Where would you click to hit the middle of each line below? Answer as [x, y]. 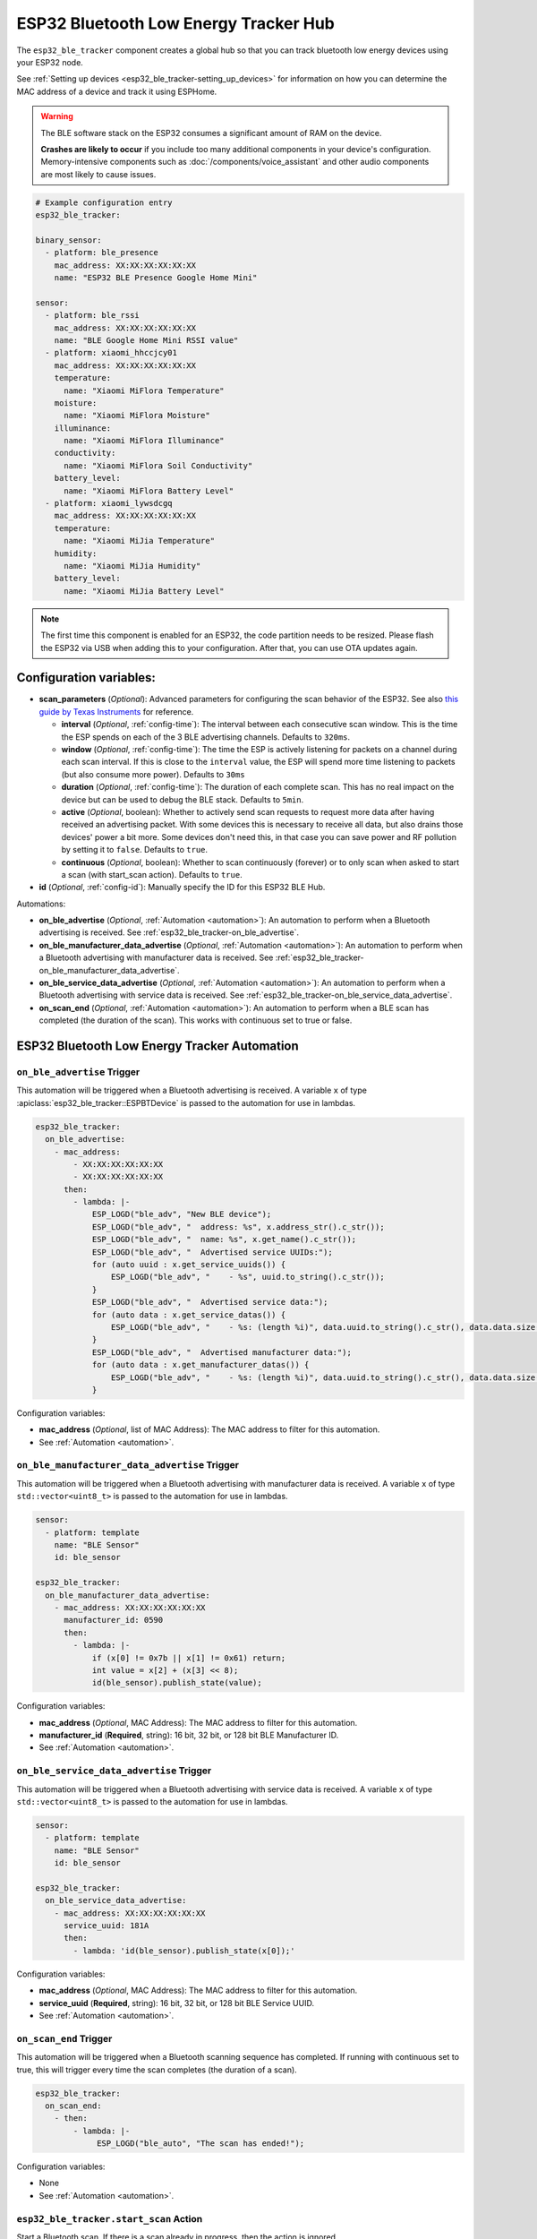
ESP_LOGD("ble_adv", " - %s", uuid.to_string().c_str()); [247, 1277]
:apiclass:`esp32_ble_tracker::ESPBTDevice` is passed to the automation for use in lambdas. [186, 1102]
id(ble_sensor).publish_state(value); [177, 1683]
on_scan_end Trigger [64, 2038]
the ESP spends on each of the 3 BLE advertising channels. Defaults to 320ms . [206, 737]
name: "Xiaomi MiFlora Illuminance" [144, 441]
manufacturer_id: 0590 [114, 1620]
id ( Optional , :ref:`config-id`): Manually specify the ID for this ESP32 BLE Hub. [182, 888]
